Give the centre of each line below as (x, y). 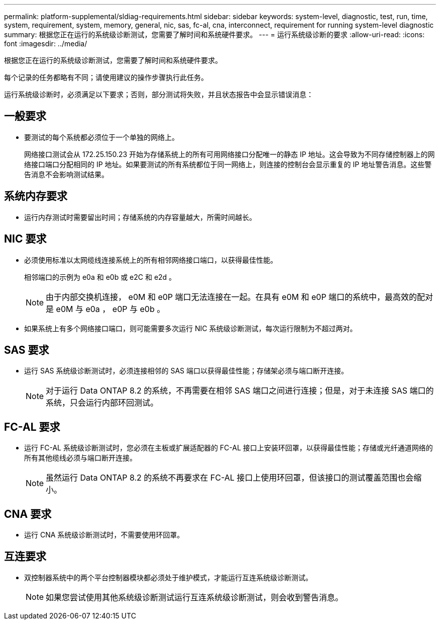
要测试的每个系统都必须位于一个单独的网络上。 (101, 137)
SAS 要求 (27, 350)
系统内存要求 (36, 196)
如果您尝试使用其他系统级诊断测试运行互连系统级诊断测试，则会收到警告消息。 (195, 597)
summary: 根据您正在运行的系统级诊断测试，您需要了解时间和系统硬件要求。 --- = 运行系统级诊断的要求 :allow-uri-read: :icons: (214, 34)
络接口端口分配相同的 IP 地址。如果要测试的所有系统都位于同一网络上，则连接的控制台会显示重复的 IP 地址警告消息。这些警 (228, 164)
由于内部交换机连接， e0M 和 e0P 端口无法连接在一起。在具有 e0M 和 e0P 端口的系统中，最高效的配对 (240, 297)
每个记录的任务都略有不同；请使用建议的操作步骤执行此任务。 (106, 77)
